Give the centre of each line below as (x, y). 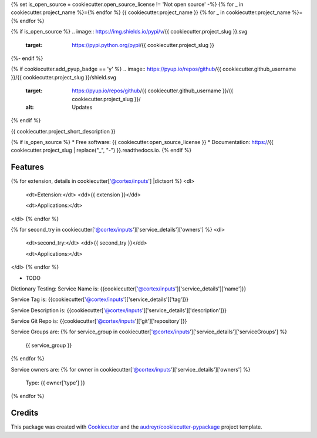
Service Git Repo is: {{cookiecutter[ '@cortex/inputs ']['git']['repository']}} (99, 321)
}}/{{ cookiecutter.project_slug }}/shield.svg (64, 77)
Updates (82, 107)
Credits (25, 413)
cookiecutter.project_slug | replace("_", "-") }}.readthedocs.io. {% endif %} (101, 151)
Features (27, 167)
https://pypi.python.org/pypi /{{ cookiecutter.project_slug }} (143, 45)
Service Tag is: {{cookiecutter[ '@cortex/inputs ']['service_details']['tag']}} (100, 299)
